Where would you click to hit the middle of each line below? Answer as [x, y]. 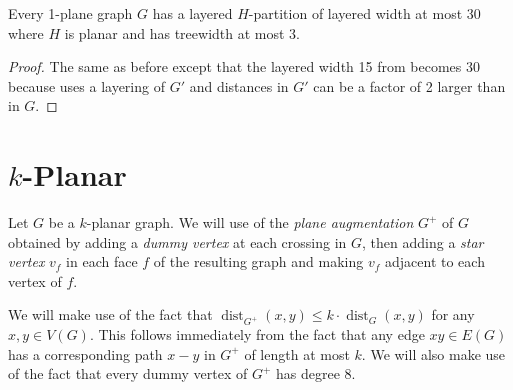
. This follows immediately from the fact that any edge [257, 334]
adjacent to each [434, 261]
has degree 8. [315, 373]
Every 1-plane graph [70, 13]
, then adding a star [423, 241]
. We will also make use [433, 353]
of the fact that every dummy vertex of [128, 373]
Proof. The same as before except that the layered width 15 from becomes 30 [244, 66]
